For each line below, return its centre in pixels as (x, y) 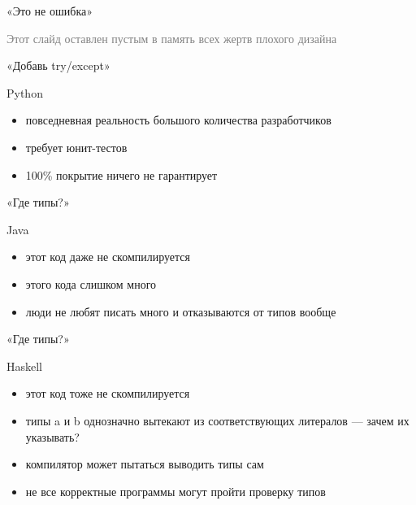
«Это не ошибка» (50, 11)
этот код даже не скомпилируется (108, 257)
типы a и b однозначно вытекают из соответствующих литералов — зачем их (217, 420)
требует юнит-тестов (76, 147)
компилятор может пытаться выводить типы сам (145, 464)
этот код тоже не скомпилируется (108, 393)
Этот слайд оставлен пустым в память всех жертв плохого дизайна (172, 38)
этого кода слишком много (91, 283)
